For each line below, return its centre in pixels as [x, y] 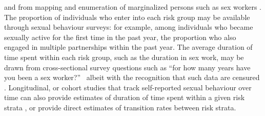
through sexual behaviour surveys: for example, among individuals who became [129, 27]
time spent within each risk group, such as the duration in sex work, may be [124, 57]
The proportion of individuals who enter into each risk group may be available [127, 17]
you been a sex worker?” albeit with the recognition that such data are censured [132, 77]
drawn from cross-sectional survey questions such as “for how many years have [127, 67]
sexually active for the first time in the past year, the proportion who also [120, 37]
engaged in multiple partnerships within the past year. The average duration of [128, 47]
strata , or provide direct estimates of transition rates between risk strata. [120, 107]
